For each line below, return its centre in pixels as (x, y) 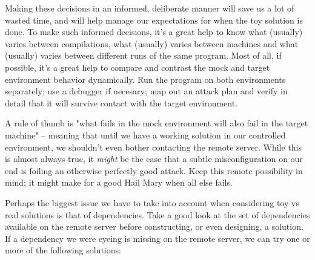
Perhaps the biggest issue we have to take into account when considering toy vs (152, 202)
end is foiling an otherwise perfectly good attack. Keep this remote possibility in (154, 170)
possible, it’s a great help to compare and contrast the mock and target (138, 67)
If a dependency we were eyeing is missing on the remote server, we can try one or (157, 238)
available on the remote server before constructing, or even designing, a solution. (154, 226)
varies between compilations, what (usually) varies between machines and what (152, 43)
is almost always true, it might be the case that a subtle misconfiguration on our (154, 159)
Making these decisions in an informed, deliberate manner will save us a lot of (150, 8)
